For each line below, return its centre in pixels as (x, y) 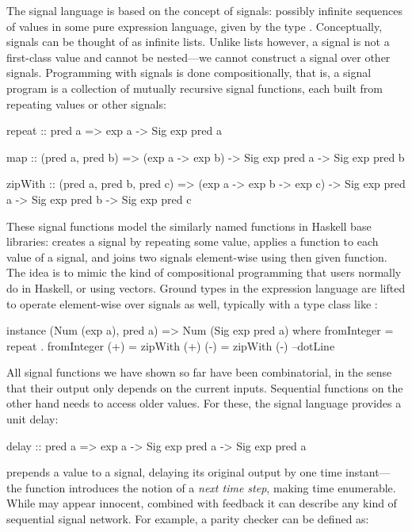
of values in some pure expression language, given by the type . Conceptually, (195, 26)
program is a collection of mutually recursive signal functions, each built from (195, 88)
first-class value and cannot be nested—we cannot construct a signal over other (198, 57)
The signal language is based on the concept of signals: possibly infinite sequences (205, 10)
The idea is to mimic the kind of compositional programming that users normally (204, 272)
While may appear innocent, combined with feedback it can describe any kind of (202, 503)
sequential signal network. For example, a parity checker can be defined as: (188, 519)
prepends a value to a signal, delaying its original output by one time (174, 472)
